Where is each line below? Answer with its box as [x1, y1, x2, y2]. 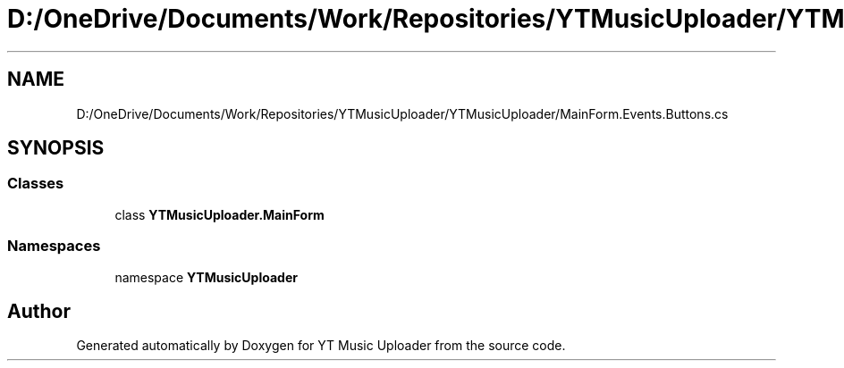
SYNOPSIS [7, 137, 105, 160]
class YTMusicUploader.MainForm [114, 206, 325, 222]
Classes [7, 174, 64, 193]
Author [7, 299, 71, 322]
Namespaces [7, 237, 101, 255]
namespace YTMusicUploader [114, 269, 298, 285]
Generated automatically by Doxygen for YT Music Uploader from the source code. [76, 338, 566, 354]
